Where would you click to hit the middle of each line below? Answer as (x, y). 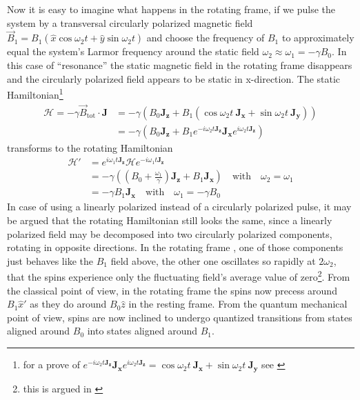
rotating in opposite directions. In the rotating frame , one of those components (175, 247)
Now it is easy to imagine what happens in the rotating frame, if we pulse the (171, 9)
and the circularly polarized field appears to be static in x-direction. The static (174, 78)
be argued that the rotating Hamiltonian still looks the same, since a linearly (170, 220)
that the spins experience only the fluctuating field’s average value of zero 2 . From (179, 276)
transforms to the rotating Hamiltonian (90, 147)
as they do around (68, 304)
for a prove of (51, 364)
